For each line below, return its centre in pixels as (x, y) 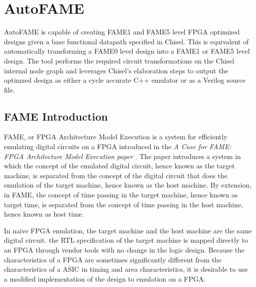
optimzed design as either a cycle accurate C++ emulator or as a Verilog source (125, 80)
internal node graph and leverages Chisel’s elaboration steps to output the (116, 70)
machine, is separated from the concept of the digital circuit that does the (116, 175)
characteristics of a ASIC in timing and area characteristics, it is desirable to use (126, 269)
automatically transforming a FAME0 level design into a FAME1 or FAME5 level (127, 51)
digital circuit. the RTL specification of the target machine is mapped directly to (126, 240)
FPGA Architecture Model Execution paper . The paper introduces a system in (123, 156)
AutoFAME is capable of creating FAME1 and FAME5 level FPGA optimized (122, 32)
